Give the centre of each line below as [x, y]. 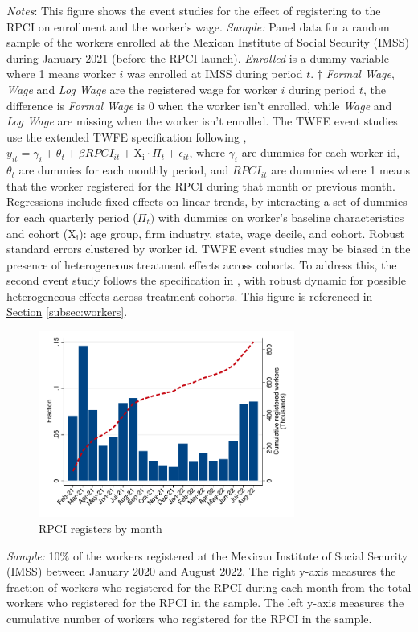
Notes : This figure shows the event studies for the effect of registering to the [194, 10]
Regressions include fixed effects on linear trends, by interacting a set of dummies [207, 201]
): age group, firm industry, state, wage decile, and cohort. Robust [242, 233]
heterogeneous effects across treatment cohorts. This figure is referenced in [190, 295]
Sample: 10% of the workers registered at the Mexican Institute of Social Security [207, 555]
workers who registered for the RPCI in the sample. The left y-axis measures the [205, 603]
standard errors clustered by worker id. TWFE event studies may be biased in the [209, 249]
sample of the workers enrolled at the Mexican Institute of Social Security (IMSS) [208, 42]
